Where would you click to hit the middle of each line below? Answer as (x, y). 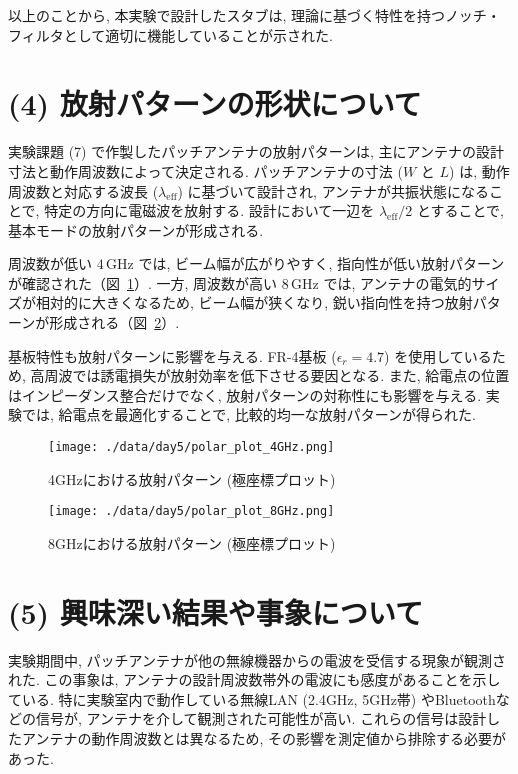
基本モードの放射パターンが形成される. (136, 229)
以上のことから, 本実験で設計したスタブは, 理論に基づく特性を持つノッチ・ (254, 15)
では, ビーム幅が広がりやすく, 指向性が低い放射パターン (321, 263)
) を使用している (438, 355)
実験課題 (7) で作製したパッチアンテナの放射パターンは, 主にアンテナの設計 (256, 151)
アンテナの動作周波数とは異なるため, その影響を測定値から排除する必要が (263, 738)
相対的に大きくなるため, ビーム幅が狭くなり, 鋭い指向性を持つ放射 (254, 302)
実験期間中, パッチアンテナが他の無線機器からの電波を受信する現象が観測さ (257, 659)
